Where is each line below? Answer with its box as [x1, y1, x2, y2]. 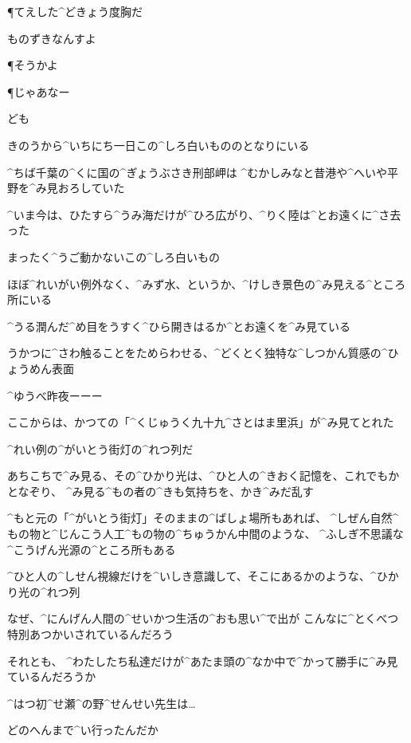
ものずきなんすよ [7, 29, 96, 46]
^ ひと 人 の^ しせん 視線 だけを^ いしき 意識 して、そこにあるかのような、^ [7, 568, 377, 584]
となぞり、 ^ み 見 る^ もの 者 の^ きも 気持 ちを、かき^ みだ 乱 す [7, 482, 314, 499]
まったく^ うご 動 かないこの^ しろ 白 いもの [7, 248, 221, 265]
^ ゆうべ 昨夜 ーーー [7, 387, 103, 403]
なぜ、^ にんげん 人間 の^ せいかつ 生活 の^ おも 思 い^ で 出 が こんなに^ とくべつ [7, 610, 399, 627]
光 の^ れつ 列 [18, 583, 80, 600]
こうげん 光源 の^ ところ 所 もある [13, 541, 176, 557]
